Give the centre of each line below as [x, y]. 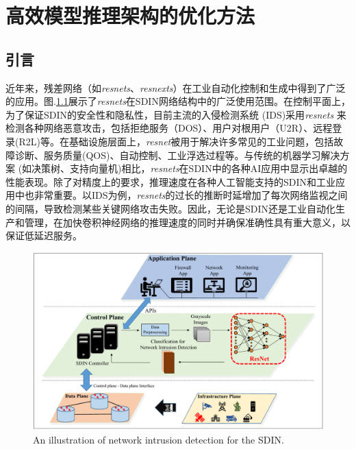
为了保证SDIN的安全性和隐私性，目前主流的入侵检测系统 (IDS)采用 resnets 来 [176, 114]
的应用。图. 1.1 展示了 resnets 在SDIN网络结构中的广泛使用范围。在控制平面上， [178, 101]
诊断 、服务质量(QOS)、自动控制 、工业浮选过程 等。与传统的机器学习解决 [177, 155]
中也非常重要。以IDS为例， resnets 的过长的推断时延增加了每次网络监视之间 [181, 195]
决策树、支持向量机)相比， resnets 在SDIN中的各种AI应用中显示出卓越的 [190, 168]
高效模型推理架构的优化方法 [130, 15]
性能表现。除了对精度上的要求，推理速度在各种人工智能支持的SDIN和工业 [171, 181]
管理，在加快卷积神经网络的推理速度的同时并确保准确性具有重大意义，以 [187, 222]
